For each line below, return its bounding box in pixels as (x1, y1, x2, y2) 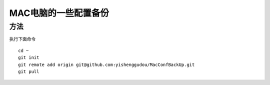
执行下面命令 (9, 36, 36, 42)
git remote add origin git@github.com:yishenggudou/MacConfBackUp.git (18, 61, 195, 67)
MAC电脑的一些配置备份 (9, 7, 109, 18)
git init (18, 55, 39, 60)
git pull (18, 68, 39, 74)
